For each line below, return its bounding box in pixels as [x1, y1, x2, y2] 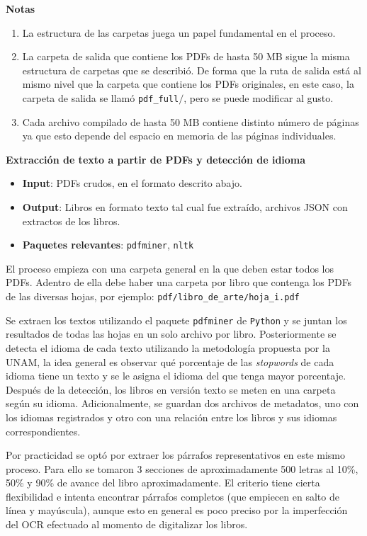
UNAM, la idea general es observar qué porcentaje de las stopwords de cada [6, 354, 334, 369]
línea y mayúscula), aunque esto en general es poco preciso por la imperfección [6, 503, 348, 518]
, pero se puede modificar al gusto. [183, 90, 334, 105]
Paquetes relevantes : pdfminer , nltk [22, 237, 194, 252]
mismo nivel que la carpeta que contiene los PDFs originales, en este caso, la [22, 76, 354, 91]
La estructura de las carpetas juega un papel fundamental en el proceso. [22, 25, 336, 40]
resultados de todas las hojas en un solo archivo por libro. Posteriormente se [6, 326, 337, 341]
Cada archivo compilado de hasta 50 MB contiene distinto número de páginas [22, 114, 359, 129]
